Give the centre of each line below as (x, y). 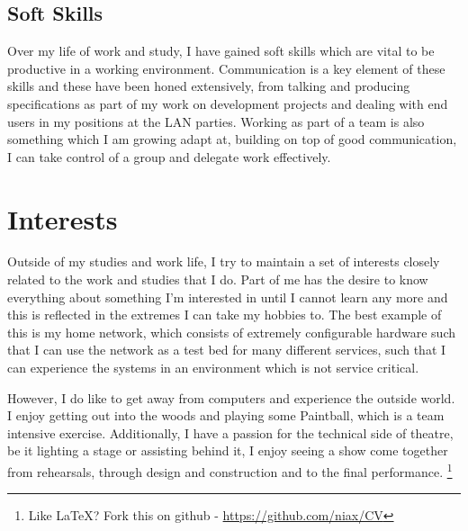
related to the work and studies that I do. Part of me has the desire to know (218, 279)
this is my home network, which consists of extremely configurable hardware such (232, 332)
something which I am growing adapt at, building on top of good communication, (232, 139)
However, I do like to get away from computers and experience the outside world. (231, 397)
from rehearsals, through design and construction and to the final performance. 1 (230, 470)
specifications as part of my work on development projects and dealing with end (228, 103)
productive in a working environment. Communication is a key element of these (226, 68)
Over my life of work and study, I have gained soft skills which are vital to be (221, 51)
